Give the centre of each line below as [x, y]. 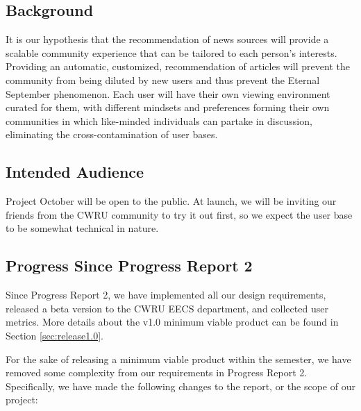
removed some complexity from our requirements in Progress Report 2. [157, 372]
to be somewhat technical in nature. [82, 228]
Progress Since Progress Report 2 [129, 266]
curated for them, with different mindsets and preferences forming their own [168, 107]
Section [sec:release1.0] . [54, 335]
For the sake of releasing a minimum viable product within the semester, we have [178, 359]
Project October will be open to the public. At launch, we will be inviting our [171, 201]
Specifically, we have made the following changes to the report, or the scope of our [180, 386]
